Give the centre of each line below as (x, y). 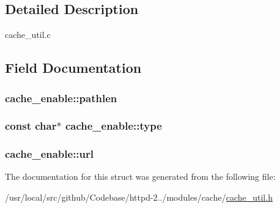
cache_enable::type (113, 126)
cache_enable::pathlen (61, 98)
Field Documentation (73, 68)
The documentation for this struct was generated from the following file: (140, 176)
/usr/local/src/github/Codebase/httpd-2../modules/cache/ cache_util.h (139, 197)
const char (31, 126)
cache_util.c (28, 35)
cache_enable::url (50, 154)
